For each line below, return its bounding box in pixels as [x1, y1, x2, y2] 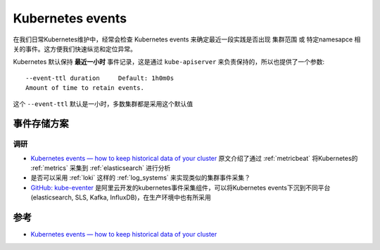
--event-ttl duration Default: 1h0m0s [25, 74, 175, 82]
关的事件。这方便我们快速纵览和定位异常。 [13, 44, 137, 53]
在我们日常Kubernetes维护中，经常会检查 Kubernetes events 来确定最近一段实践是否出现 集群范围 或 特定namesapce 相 [13, 35, 361, 44]
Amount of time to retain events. [25, 84, 144, 92]
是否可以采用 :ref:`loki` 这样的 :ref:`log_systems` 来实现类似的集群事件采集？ [30, 173, 251, 182]
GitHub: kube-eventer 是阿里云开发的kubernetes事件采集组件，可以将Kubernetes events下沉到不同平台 [30, 183, 331, 192]
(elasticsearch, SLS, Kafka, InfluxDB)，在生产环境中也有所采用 [30, 193, 211, 202]
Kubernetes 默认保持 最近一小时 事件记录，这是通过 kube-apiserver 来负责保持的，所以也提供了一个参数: [13, 58, 325, 66]
